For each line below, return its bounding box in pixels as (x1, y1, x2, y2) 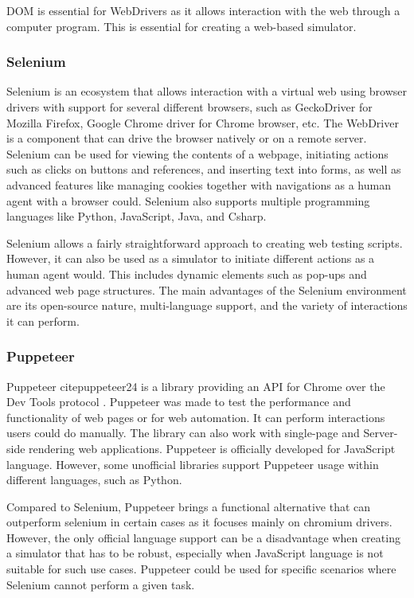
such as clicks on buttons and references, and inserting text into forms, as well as (6, 161, 401, 178)
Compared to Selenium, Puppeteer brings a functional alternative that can (6, 498, 371, 514)
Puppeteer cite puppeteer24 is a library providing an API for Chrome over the (6, 377, 385, 394)
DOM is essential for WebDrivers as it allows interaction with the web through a (6, 2, 400, 18)
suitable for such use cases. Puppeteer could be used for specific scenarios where (6, 561, 396, 577)
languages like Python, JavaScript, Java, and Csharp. (6, 208, 267, 225)
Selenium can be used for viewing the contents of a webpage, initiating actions (6, 145, 389, 162)
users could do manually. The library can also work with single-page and (6, 424, 360, 441)
